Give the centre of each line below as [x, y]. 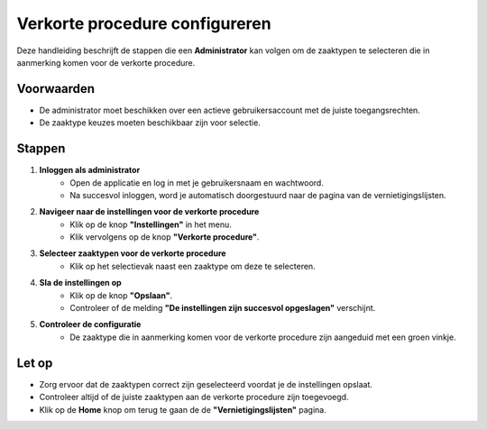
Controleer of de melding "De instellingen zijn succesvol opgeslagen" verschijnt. [223, 308]
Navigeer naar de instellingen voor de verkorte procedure [149, 212]
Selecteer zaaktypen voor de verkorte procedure [133, 253]
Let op [35, 363]
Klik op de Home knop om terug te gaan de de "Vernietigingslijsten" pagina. [183, 409]
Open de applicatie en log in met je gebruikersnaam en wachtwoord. [197, 183]
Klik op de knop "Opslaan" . [121, 295]
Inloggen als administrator [90, 170]
